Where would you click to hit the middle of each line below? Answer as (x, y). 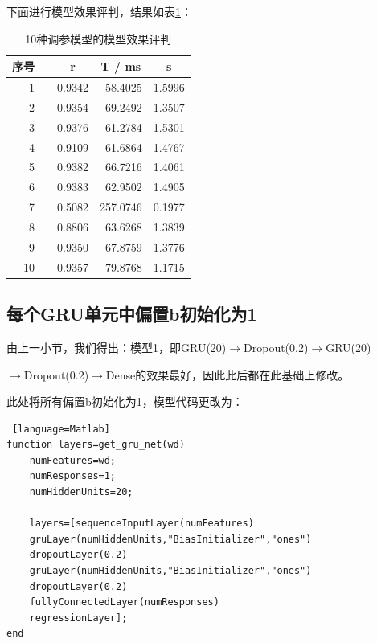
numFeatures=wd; (73, 460)
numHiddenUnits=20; (81, 492)
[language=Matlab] (61, 429)
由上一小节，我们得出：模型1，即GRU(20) (117, 347)
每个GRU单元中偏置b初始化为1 (132, 314)
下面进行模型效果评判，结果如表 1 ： (99, 11)
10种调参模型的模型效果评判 (98, 38)
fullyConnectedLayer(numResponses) (124, 602)
